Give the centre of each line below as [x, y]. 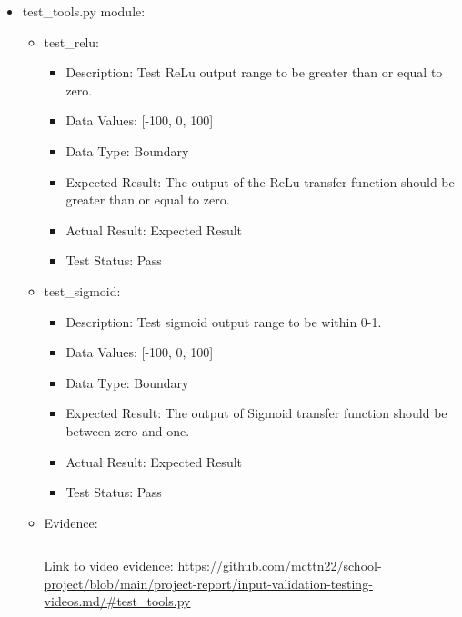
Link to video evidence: [109, 566]
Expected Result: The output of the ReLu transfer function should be [260, 181]
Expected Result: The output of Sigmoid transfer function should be [256, 413]
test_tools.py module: [84, 11]
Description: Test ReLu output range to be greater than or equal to [254, 72]
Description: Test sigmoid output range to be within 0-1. [224, 321]
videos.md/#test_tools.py [117, 601]
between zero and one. [128, 430]
